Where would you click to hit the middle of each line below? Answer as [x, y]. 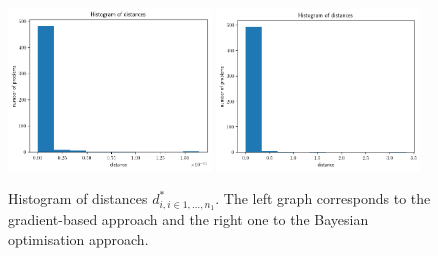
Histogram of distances [78, 198]
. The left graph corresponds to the [323, 198]
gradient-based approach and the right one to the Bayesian [188, 219]
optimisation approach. [78, 238]
